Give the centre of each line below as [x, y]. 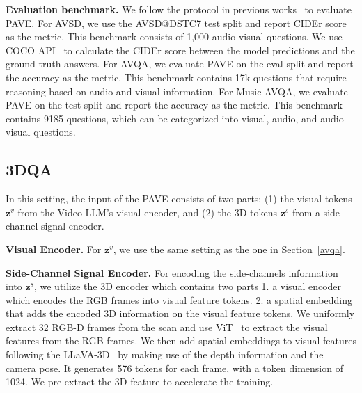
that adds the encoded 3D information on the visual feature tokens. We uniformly [180, 313]
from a [306, 212]
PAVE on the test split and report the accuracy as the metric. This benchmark [174, 105]
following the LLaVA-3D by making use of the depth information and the [165, 354]
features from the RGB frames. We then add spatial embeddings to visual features [181, 340]
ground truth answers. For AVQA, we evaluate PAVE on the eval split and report [180, 64]
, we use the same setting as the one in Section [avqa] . [229, 249]
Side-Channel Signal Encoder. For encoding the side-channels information [172, 272]
